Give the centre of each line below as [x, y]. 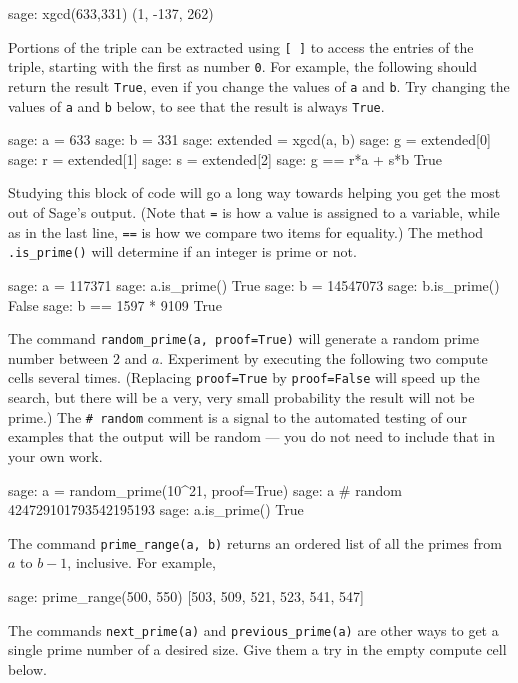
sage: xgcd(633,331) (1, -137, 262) [111, 13]
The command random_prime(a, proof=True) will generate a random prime [244, 338]
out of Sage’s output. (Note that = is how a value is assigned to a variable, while [254, 212]
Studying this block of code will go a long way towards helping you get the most [254, 192]
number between [58, 357]
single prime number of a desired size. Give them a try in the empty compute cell [257, 649]
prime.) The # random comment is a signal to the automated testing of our [237, 416]
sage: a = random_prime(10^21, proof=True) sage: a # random [205, 489]
